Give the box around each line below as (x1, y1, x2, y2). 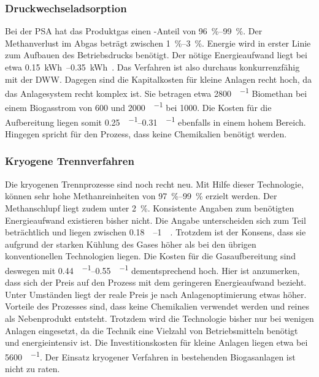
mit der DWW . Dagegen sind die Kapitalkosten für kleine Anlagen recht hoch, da (5, 72, 312, 85)
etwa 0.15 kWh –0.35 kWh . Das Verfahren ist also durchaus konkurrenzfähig (5, 61, 300, 73)
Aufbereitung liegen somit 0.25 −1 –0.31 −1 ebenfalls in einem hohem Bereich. (5, 113, 306, 128)
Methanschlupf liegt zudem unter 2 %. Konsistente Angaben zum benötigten (5, 201, 294, 214)
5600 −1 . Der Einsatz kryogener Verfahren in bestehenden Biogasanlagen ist (5, 348, 296, 363)
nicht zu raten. (5, 362, 60, 375)
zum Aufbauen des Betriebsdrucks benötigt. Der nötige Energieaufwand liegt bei (5, 48, 307, 61)
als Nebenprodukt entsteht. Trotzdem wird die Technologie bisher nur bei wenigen (5, 311, 314, 324)
